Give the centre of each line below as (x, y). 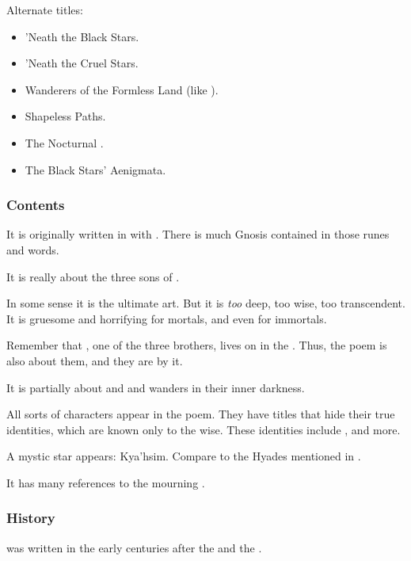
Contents (36, 205)
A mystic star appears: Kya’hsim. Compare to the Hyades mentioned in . (184, 456)
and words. (33, 249)
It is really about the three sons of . (93, 276)
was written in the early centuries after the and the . (134, 547)
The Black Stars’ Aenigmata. (95, 169)
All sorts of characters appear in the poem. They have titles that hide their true (201, 414)
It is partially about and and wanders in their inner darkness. (156, 387)
